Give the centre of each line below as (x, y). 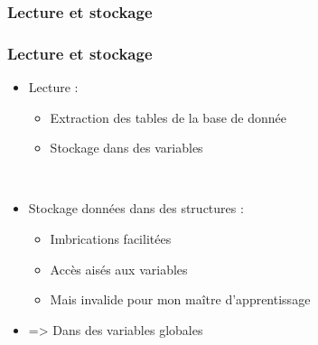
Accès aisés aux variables (119, 269)
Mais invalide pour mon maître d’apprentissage (180, 299)
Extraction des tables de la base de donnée (168, 117)
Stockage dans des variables (126, 148)
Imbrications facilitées (111, 239)
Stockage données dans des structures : (136, 208)
